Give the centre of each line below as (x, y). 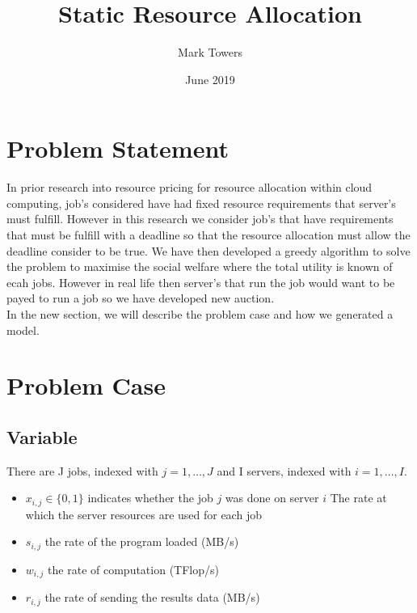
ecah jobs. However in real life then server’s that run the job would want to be (201, 282)
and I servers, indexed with (284, 470)
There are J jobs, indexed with (82, 470)
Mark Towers (210, 52)
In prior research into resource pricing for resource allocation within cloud (190, 187)
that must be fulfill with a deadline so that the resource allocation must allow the (208, 235)
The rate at (358, 498)
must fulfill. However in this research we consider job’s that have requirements (200, 219)
